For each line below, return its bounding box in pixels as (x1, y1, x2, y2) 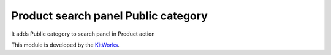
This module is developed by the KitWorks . (11, 41, 120, 48)
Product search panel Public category (11, 9, 208, 22)
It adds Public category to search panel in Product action (11, 30, 155, 37)
